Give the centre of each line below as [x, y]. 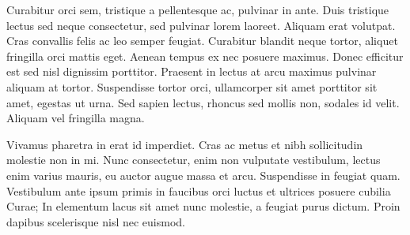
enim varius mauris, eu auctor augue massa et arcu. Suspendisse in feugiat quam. [203, 175]
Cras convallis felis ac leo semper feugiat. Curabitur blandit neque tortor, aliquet [202, 41]
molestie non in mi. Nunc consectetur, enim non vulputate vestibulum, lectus [194, 160]
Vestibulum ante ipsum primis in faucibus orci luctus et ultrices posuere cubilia [199, 190]
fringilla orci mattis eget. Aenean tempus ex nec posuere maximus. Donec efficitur [205, 56]
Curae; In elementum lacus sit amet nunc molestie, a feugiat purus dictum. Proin [203, 206]
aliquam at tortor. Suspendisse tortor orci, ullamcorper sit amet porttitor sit [192, 86]
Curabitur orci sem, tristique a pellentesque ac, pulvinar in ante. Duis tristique [198, 9]
